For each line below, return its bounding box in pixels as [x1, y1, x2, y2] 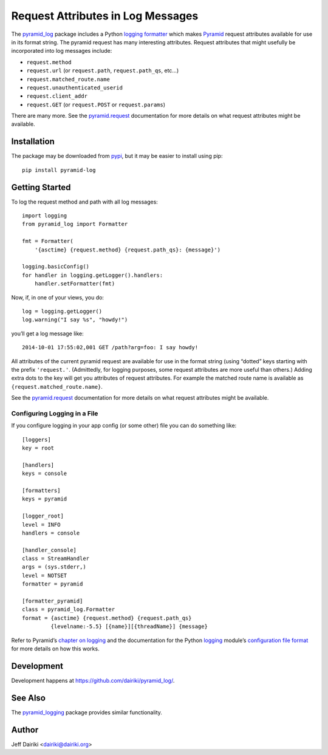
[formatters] [22, 487, 61, 494]
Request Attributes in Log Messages [11, 9, 199, 22]
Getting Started [11, 182, 71, 193]
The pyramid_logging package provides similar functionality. [11, 708, 162, 716]
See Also [11, 692, 46, 703]
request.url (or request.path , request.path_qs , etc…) [26, 67, 179, 74]
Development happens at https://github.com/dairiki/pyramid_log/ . [11, 677, 175, 684]
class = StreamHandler [22, 555, 90, 562]
